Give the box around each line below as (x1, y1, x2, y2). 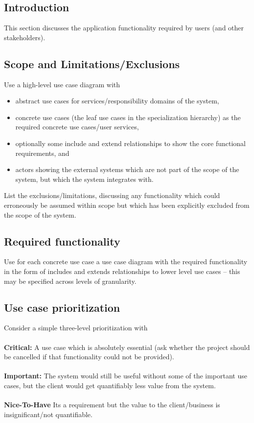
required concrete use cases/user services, (15, 122, 139, 132)
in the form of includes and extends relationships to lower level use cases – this (4, 266, 240, 276)
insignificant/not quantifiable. (4, 409, 92, 419)
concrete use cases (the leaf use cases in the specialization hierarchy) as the (15, 112, 241, 122)
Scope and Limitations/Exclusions (4, 56, 180, 71)
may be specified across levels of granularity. (4, 275, 137, 286)
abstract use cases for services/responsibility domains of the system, (15, 96, 219, 106)
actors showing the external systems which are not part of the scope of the (15, 164, 239, 174)
